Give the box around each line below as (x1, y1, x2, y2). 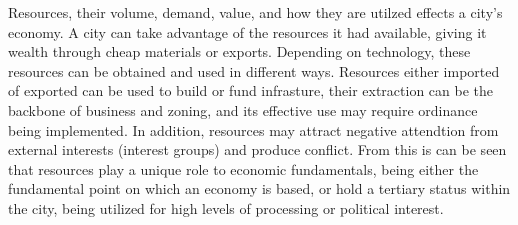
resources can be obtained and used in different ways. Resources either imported (8, 60, 500, 81)
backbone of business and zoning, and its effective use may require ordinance (8, 99, 478, 120)
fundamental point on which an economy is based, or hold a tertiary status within (8, 178, 511, 199)
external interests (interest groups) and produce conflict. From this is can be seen (8, 139, 507, 160)
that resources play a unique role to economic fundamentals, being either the (8, 158, 479, 179)
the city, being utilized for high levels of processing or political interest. (8, 197, 444, 218)
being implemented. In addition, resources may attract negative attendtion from (8, 119, 499, 140)
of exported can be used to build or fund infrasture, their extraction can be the (8, 80, 494, 101)
